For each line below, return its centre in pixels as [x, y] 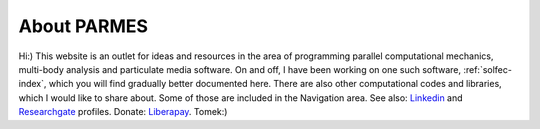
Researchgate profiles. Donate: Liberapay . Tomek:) [123, 112]
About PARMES [83, 26]
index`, [32, 84]
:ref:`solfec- [487, 69]
